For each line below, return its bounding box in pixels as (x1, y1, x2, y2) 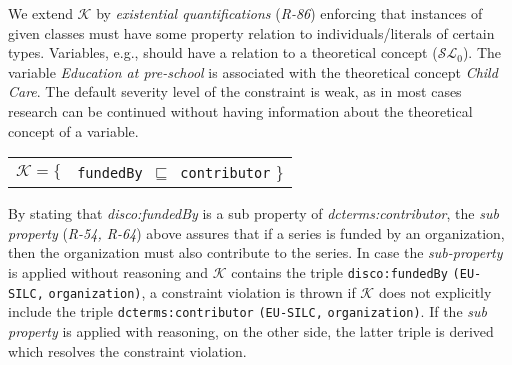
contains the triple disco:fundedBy (231, 261, 448, 282)
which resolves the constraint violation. (8, 340, 247, 361)
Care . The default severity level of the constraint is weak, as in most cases (8, 81, 462, 102)
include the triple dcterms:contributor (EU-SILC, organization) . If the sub (8, 301, 487, 322)
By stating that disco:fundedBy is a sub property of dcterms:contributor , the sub (8, 203, 499, 224)
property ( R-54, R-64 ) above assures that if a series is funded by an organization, (8, 222, 505, 243)
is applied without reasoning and (8, 261, 209, 282)
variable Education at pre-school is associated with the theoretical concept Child (8, 61, 498, 82)
